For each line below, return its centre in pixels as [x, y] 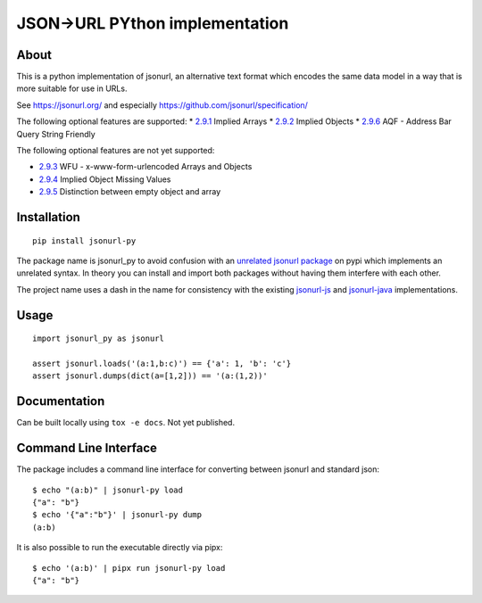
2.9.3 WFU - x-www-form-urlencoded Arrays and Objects [145, 167]
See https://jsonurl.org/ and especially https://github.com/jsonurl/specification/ [162, 105]
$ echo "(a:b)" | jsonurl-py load [108, 490]
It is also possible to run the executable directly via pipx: [120, 548]
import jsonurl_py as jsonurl [99, 339]
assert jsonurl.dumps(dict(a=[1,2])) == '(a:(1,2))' [150, 376]
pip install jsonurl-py [84, 240]
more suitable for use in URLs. [72, 88]
